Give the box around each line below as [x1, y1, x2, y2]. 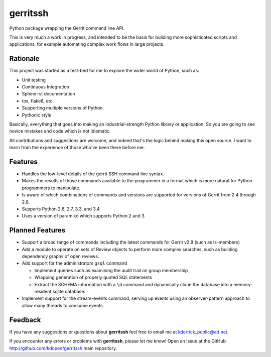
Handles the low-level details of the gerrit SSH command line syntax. [22, 171, 164, 177]
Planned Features [9, 226, 66, 234]
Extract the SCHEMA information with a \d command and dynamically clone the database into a [34, 281, 233, 287]
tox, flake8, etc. [22, 98, 54, 104]
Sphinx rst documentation [22, 91, 75, 97]
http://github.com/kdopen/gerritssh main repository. [9, 345, 117, 351]
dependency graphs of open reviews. [22, 254, 99, 260]
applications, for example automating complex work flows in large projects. [9, 41, 165, 47]
